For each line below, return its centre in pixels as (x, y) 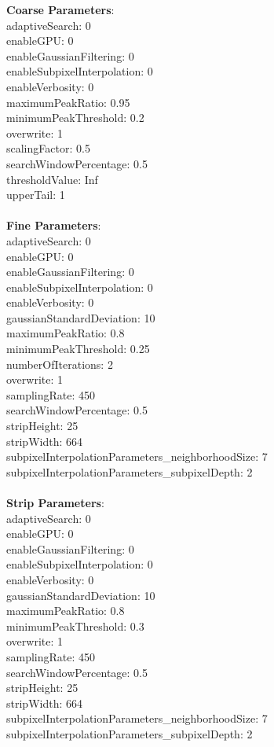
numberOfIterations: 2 (60, 364)
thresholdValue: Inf (52, 179)
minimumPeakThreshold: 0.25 (78, 349)
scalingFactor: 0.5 (48, 148)
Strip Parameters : (55, 502)
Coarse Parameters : (60, 9)
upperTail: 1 (36, 195)
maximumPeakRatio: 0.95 (68, 102)
